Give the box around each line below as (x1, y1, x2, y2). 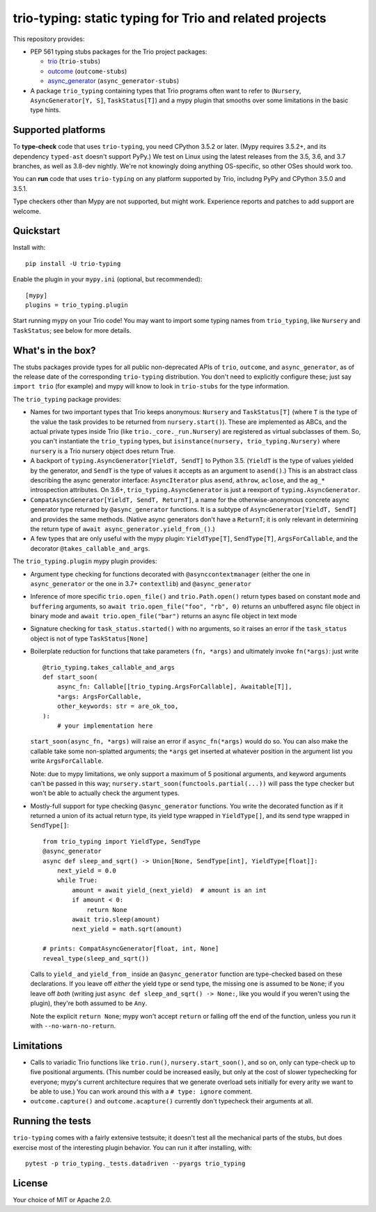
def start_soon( (42, 673, 98, 682)
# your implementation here (56, 721, 153, 730)
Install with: (13, 244, 46, 252)
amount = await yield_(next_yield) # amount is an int (72, 886, 267, 894)
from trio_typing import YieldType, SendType (42, 837, 201, 845)
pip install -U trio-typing (25, 260, 121, 267)
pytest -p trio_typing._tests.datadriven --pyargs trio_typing (25, 1160, 246, 1167)
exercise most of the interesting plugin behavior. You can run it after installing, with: (13, 1143, 252, 1151)
